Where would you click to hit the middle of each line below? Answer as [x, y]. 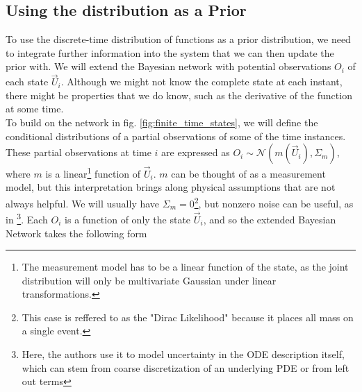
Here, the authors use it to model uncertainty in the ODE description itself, [183, 354]
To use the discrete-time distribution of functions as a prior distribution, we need [178, 39]
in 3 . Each [27, 218]
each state [27, 82]
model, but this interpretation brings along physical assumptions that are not [171, 187]
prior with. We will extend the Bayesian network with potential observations [168, 66]
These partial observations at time [79, 152]
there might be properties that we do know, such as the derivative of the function [179, 95]
